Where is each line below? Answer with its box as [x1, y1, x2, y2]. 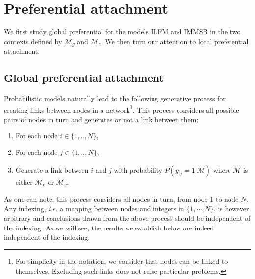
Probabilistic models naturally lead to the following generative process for [4, 93, 226, 103]
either [15, 177, 33, 187]
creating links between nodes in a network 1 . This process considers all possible [4, 103, 239, 115]
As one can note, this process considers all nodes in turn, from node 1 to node [4, 194, 239, 204]
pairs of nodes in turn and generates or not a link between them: [4, 114, 199, 124]
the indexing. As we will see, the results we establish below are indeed [4, 222, 214, 232]
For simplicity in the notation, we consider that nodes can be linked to [15, 256, 228, 266]
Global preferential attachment [4, 70, 164, 85]
